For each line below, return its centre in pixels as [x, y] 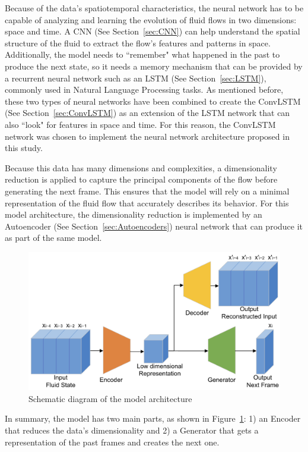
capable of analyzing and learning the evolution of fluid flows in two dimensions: [151, 19]
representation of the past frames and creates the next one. [112, 442]
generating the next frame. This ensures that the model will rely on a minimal [147, 191]
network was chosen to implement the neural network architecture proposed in [147, 136]
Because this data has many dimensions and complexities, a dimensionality [141, 167]
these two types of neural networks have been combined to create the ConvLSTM [153, 101]
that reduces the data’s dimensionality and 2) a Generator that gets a [132, 430]
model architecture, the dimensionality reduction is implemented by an [134, 214]
